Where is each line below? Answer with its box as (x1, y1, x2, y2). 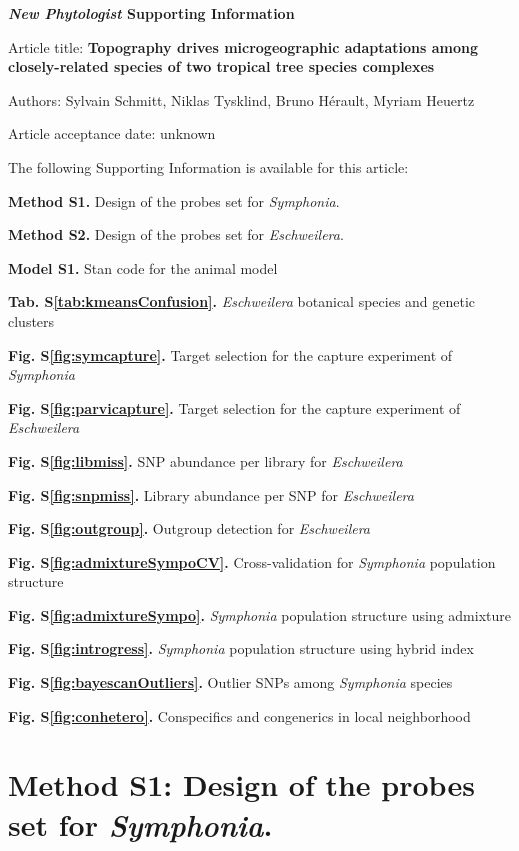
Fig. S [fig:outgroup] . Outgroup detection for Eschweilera (8, 518, 371, 539)
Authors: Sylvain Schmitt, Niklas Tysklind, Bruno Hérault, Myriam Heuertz (8, 89, 475, 110)
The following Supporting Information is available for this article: (8, 156, 409, 177)
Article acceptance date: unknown (8, 123, 216, 144)
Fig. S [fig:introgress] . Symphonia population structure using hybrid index (8, 638, 474, 659)
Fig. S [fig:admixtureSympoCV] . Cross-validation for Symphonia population (8, 551, 496, 572)
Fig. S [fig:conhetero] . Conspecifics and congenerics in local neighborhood (8, 705, 471, 726)
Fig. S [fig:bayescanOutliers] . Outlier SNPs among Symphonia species (8, 672, 453, 693)
